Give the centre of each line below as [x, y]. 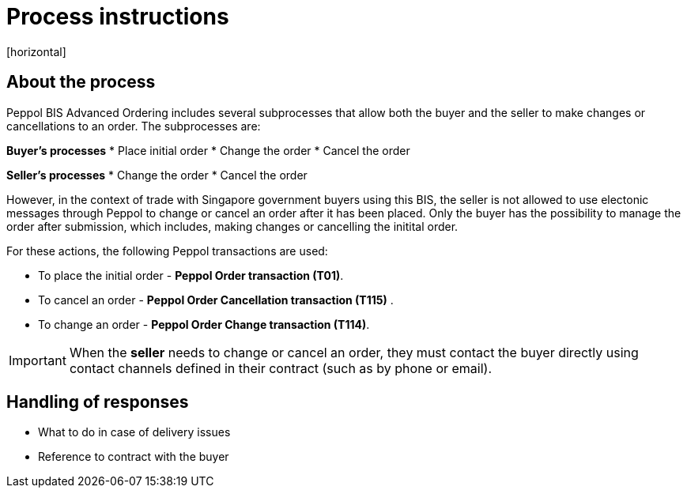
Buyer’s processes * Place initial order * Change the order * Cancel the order [208, 150]
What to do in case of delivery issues [134, 432]
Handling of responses [98, 402]
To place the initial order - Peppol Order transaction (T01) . [191, 275]
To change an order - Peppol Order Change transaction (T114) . [204, 324]
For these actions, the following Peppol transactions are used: [167, 251]
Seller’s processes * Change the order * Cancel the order [157, 175]
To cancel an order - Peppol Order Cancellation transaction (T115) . [216, 300]
